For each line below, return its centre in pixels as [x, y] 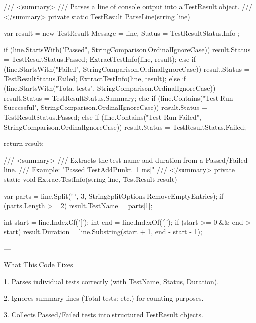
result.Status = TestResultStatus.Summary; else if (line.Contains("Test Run [119, 97]
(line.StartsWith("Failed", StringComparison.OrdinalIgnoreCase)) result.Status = [127, 68]
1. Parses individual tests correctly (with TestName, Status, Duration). [111, 281]
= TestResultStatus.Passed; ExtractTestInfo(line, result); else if [100, 59]
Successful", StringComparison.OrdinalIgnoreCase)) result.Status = [106, 107]
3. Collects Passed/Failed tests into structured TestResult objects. [104, 314]
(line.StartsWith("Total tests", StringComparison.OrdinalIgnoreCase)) [110, 88]
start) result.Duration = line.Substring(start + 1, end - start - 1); [103, 232]
